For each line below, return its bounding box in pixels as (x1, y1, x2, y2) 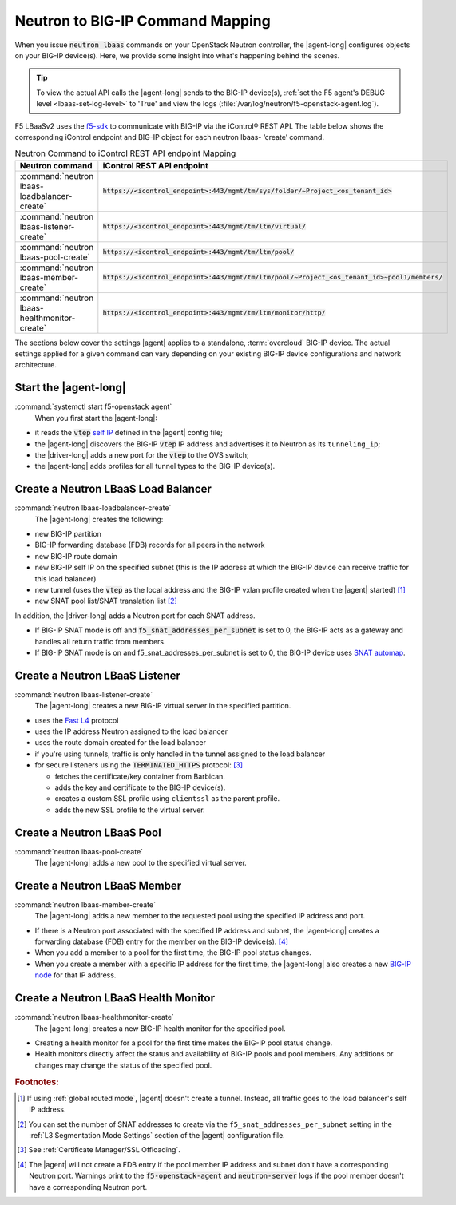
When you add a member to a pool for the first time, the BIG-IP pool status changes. (34, 948, 311, 957)
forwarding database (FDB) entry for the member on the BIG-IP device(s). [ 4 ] (34, 937, 289, 946)
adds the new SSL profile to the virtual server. (54, 805, 205, 815)
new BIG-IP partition (34, 529, 101, 538)
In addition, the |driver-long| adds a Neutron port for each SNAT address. (14, 611, 256, 620)
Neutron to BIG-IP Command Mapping (14, 12, 271, 30)
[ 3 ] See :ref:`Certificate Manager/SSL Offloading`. (17, 1145, 181, 1155)
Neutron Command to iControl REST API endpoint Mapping (14, 148, 236, 159)
